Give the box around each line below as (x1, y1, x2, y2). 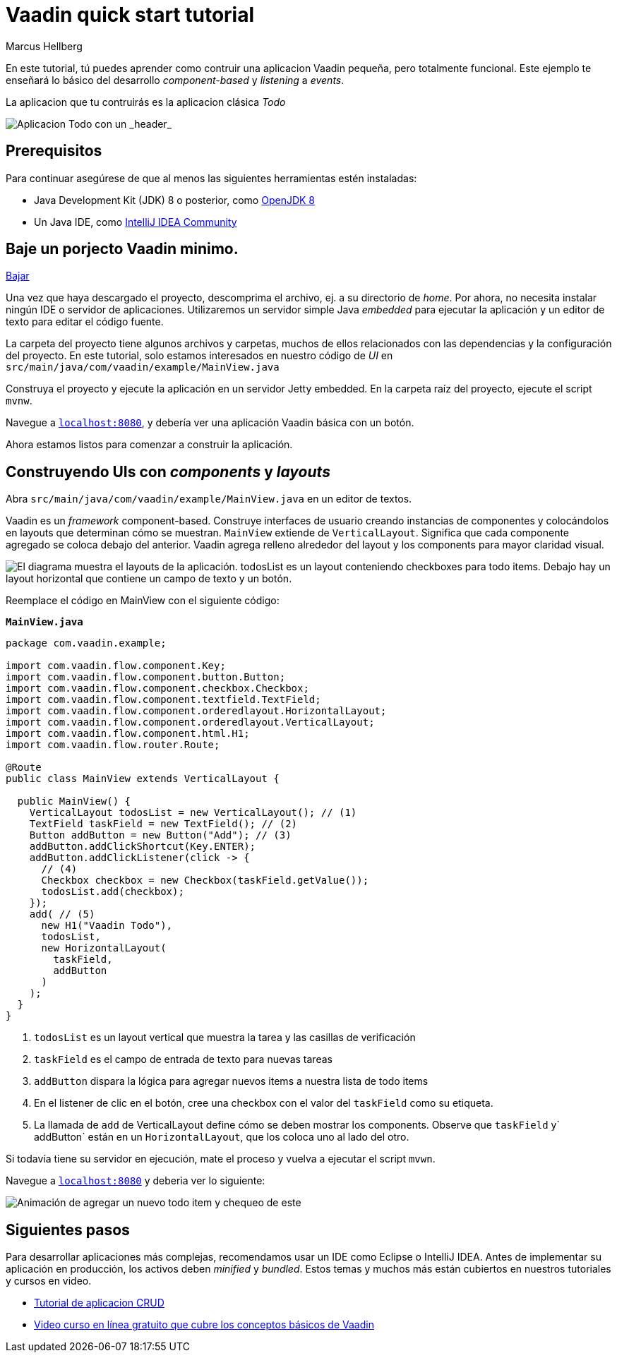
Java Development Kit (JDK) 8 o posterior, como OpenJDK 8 (34, 193, 316, 206)
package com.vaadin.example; (6, 637, 167, 649)
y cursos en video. (6, 1275, 92, 1287)
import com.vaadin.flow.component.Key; (6, 660, 226, 672)
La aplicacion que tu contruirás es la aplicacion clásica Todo (6, 95, 286, 108)
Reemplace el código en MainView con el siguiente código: (6, 594, 280, 607)
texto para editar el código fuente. (6, 316, 164, 328)
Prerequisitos (6, 142, 102, 160)
